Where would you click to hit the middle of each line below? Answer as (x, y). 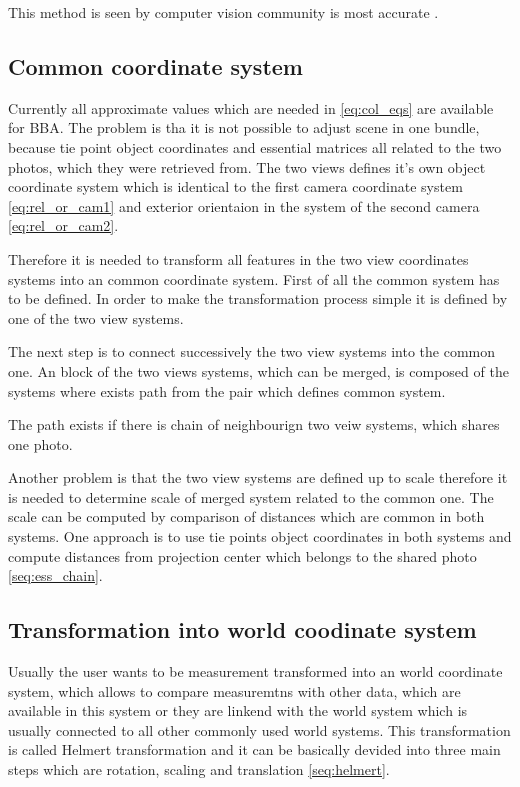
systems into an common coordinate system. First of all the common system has (254, 278)
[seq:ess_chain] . (55, 575)
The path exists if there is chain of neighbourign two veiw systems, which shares (254, 424)
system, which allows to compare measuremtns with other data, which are (234, 690)
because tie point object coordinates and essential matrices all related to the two (255, 146)
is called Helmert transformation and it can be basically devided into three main (254, 749)
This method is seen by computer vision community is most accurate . (223, 12)
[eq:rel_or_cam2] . (63, 225)
